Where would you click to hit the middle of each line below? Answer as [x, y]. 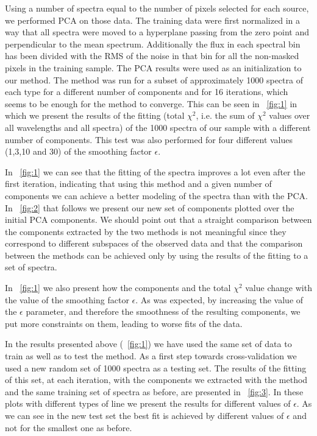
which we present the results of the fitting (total [95, 115]
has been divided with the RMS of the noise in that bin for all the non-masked [152, 56]
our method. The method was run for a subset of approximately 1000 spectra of [154, 79]
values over [290, 115]
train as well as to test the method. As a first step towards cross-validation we [151, 356]
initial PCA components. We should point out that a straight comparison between [158, 220]
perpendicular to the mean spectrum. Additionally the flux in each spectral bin [153, 44]
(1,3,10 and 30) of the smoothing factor [78, 151]
